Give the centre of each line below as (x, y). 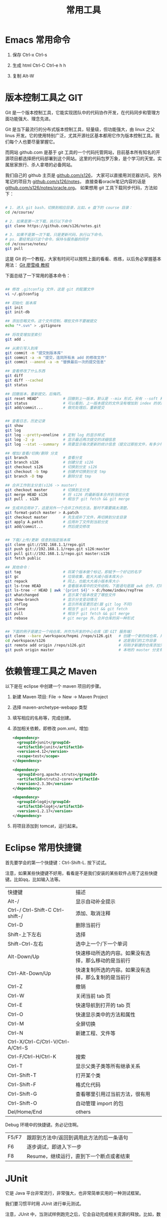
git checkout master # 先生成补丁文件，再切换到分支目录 (66, 517)
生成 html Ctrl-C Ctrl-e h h (39, 65)
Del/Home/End (25, 1112)
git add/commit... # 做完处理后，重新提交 (55, 408)
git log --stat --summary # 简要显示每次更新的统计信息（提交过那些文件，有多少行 (84, 444)
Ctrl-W (16, 995)
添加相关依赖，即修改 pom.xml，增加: (51, 728)
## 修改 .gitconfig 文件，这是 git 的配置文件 (50, 289)
